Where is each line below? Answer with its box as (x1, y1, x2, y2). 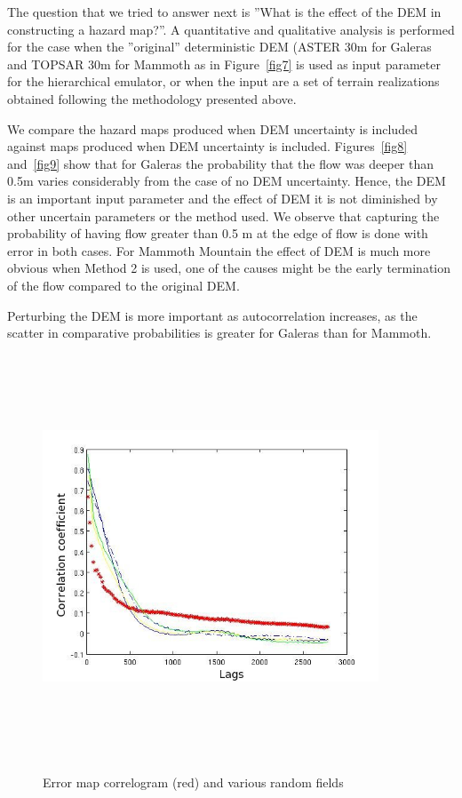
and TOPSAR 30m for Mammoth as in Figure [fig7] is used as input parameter (7, 54, 441, 73)
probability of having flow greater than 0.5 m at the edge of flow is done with (7, 224, 428, 243)
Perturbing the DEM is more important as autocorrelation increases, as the (7, 306, 418, 324)
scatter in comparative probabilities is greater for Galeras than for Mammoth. (7, 323, 432, 342)
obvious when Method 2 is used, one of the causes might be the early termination (7, 259, 450, 277)
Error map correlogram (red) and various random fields (43, 772, 344, 791)
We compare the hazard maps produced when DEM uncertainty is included (7, 119, 418, 138)
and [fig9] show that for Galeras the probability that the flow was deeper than (7, 154, 434, 172)
